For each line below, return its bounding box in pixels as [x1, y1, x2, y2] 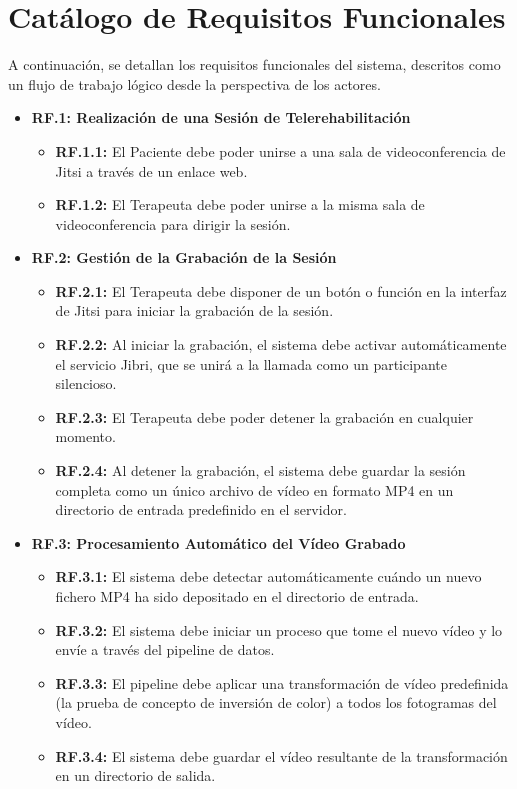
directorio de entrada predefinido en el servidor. [55, 499, 347, 520]
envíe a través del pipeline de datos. [55, 639, 275, 660]
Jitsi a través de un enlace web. [55, 160, 248, 181]
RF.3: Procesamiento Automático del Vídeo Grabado [31, 532, 406, 553]
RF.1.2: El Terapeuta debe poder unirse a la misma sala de [55, 194, 425, 215]
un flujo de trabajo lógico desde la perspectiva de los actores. [8, 73, 381, 94]
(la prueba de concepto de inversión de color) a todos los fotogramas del [55, 692, 497, 713]
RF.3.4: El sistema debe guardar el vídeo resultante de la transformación [55, 745, 508, 766]
